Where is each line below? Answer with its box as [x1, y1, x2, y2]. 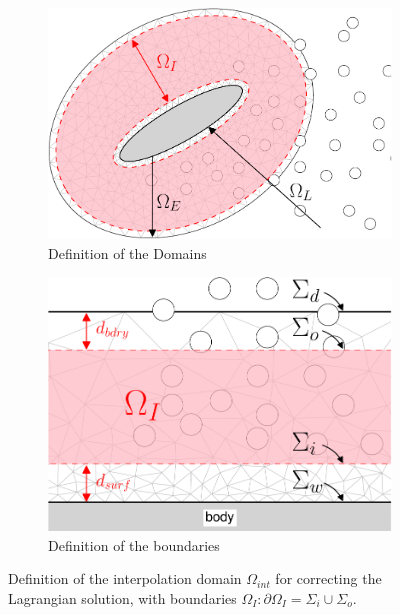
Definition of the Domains [48, 242, 207, 263]
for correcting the [275, 568, 382, 589]
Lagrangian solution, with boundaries [8, 588, 237, 609]
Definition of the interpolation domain [8, 568, 242, 589]
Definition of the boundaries [48, 534, 220, 555]
